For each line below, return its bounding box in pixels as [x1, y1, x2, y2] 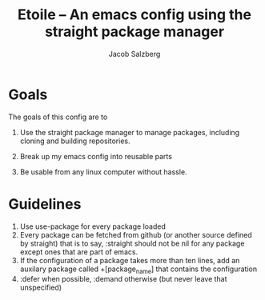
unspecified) [19, 282, 62, 293]
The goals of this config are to [8, 112, 108, 122]
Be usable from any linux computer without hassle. [19, 166, 187, 177]
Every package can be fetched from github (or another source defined [19, 230, 252, 239]
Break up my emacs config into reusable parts [19, 151, 172, 161]
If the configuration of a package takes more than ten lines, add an [19, 255, 240, 265]
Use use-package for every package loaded [19, 222, 166, 231]
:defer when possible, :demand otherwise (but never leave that [19, 274, 227, 284]
